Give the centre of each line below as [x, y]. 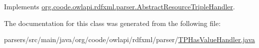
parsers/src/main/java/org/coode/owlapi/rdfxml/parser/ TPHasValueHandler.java [129, 39]
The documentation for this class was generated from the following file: [112, 23]
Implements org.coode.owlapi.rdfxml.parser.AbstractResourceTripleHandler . [120, 6]
